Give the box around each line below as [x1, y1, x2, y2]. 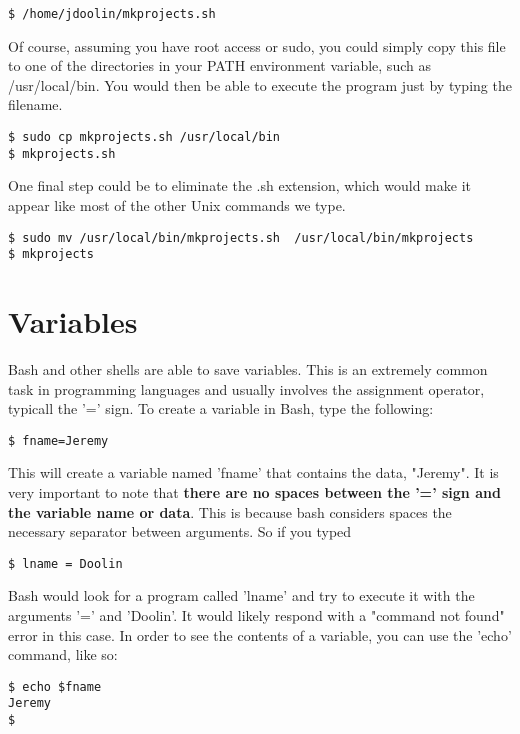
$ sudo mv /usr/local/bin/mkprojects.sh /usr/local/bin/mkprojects [8, 230, 474, 245]
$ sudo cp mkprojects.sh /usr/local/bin [8, 130, 281, 145]
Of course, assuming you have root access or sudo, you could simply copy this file [8, 35, 506, 56]
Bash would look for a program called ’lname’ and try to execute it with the [8, 585, 475, 606]
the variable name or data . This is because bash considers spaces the [8, 501, 452, 522]
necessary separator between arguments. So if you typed [8, 521, 352, 542]
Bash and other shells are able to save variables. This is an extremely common [8, 358, 488, 379]
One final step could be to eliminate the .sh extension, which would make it [8, 175, 471, 196]
